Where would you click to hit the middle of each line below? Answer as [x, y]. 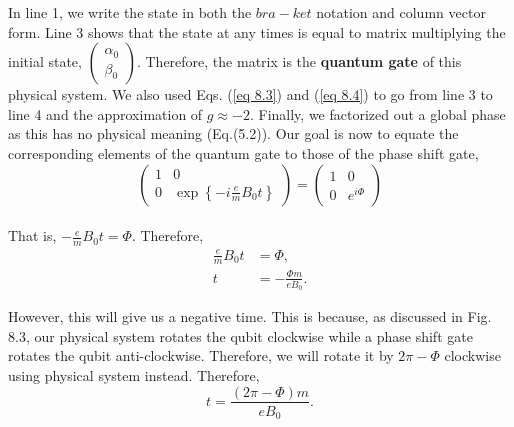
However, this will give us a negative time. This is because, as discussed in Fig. [250, 316]
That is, [32, 235]
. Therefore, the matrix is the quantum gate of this [299, 61]
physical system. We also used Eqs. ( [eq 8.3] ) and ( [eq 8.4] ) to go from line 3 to [250, 94]
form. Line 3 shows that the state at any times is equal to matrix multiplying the [257, 31]
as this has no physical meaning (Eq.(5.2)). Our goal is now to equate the [233, 133]
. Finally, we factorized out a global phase [377, 113]
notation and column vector [401, 12]
